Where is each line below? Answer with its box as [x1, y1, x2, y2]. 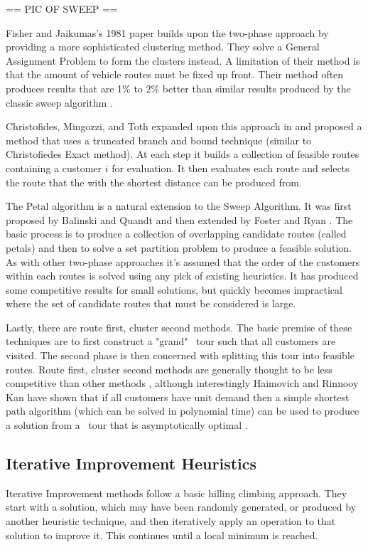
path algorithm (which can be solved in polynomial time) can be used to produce [6, 403, 359, 418]
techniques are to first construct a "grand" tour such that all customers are [6, 334, 336, 349]
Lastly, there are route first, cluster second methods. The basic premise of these [6, 319, 352, 334]
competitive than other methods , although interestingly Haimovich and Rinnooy [6, 376, 359, 391]
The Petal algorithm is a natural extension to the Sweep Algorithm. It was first [6, 198, 352, 213]
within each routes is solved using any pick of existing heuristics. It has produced [6, 268, 359, 283]
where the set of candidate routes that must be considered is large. [6, 296, 296, 311]
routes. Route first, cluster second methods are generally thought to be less [6, 361, 332, 376]
